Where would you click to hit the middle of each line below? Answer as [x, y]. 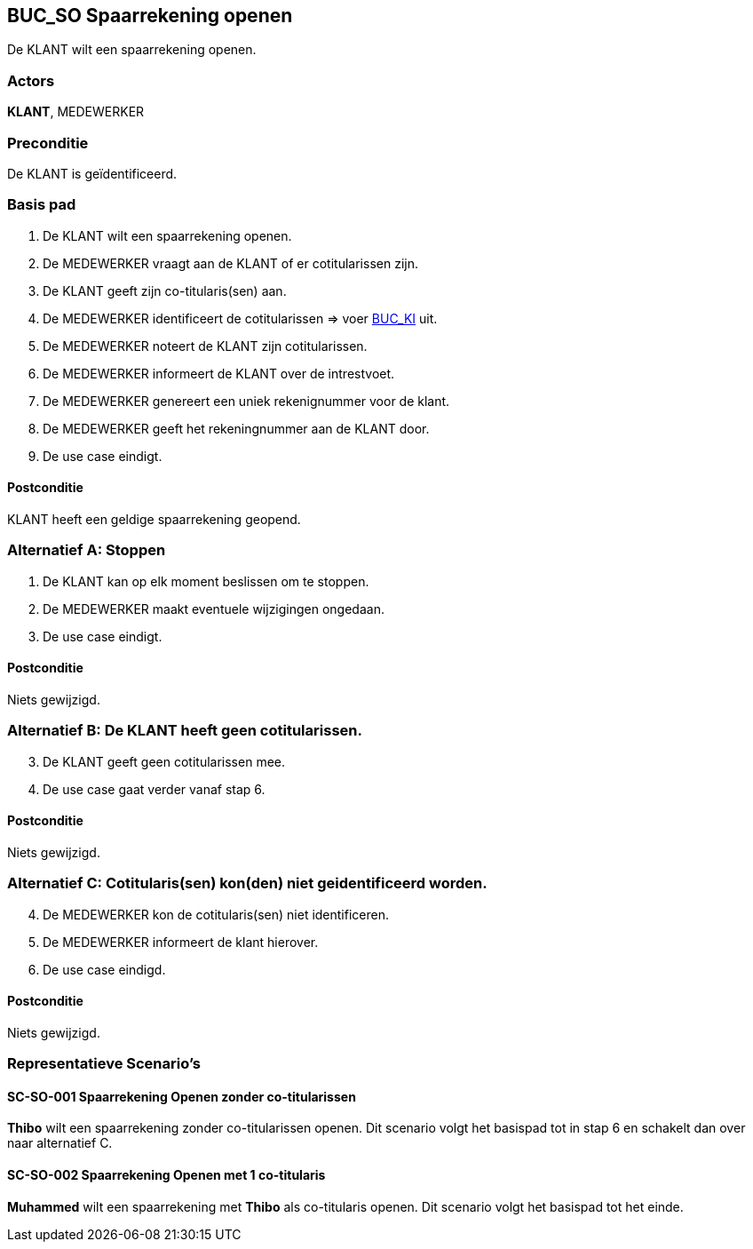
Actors [31, 80]
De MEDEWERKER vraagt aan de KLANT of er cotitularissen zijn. [230, 263]
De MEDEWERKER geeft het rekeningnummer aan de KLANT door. [236, 428]
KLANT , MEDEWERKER [76, 112]
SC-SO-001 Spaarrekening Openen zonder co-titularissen [182, 1096]
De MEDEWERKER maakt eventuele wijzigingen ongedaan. [214, 609]
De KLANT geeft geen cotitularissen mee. [164, 761]
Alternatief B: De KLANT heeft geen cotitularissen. [185, 731]
